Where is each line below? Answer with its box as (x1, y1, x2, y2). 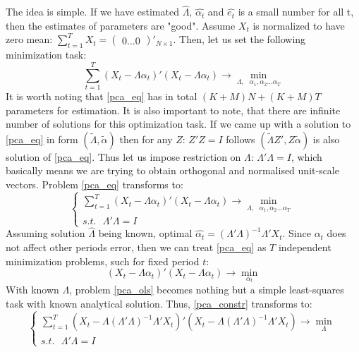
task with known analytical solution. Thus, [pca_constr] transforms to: (6, 296, 312, 310)
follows (226, 131, 255, 146)
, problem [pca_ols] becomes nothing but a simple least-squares (69, 282, 344, 297)
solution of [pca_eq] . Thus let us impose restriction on (6, 149, 241, 164)
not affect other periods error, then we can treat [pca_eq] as (6, 239, 267, 254)
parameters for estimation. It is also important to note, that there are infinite (6, 102, 341, 117)
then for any (119, 131, 173, 146)
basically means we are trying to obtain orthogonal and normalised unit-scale (6, 163, 339, 178)
